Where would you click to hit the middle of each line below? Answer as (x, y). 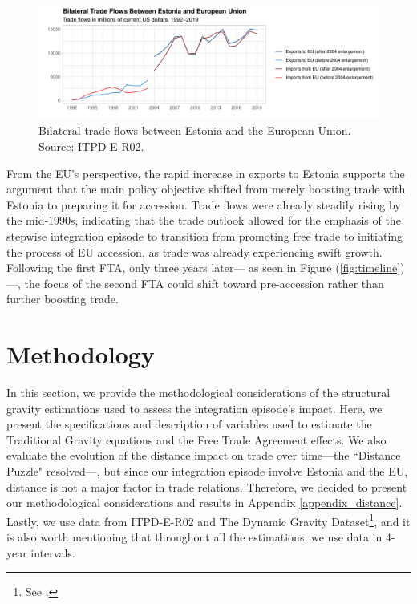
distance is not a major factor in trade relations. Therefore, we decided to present (207, 486)
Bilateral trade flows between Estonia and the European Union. (195, 130)
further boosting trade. (63, 299)
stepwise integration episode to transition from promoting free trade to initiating (205, 235)
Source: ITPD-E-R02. (91, 146)
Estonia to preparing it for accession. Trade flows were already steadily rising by (204, 204)
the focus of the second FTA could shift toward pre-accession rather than (204, 283)
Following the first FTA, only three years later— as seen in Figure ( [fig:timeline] (204, 268)
